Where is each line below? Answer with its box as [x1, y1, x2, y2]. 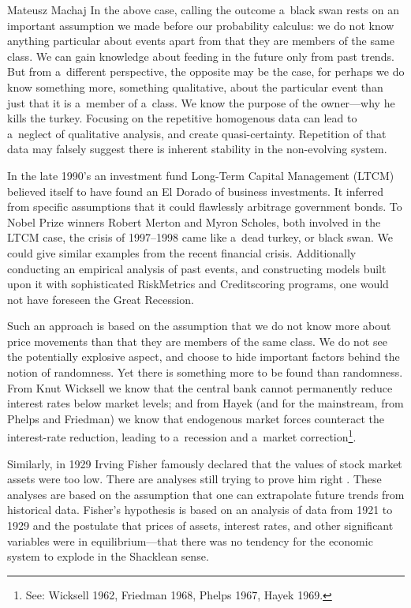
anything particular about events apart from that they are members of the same [7, 32, 394, 49]
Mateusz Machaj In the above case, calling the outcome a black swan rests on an [7, 2, 399, 17]
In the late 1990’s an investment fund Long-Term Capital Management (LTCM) [7, 167, 394, 183]
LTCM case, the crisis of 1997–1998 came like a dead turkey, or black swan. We [7, 229, 394, 246]
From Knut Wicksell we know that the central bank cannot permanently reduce [7, 379, 393, 396]
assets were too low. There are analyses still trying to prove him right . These [7, 471, 382, 487]
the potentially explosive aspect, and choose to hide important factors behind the [7, 348, 400, 365]
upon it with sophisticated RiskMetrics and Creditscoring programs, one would [7, 276, 389, 292]
